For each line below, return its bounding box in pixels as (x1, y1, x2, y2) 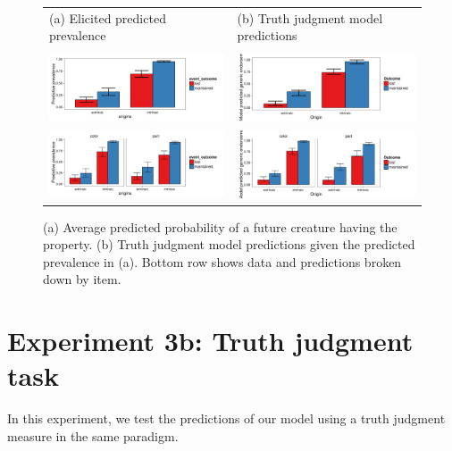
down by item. (43, 270, 121, 288)
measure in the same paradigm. (7, 426, 179, 445)
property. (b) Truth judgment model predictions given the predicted (43, 235, 415, 254)
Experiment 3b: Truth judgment (7, 322, 414, 359)
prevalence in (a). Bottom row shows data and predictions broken (43, 252, 402, 271)
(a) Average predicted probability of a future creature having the (43, 217, 398, 236)
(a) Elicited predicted (49, 8, 166, 27)
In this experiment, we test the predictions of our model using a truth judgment (7, 409, 446, 428)
